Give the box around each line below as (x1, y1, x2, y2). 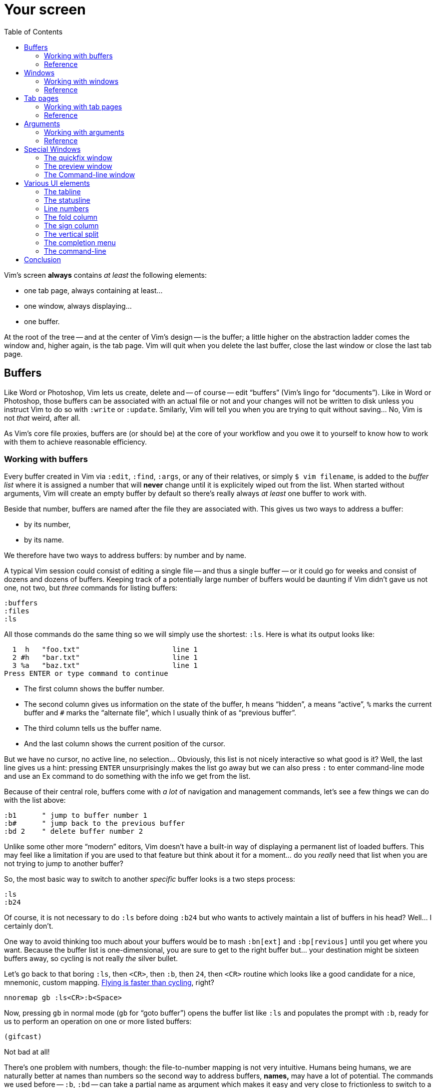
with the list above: (4, 796, 66, 805)
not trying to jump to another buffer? (4, 859, 123, 868)
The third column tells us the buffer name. (24, 724, 162, 733)
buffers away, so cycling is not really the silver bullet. (4, 954, 178, 963)
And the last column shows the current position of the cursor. (24, 739, 225, 748)
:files (4, 607, 29, 615)
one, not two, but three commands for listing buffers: (4, 583, 178, 592)
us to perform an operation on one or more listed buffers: (4, 1017, 192, 1026)
